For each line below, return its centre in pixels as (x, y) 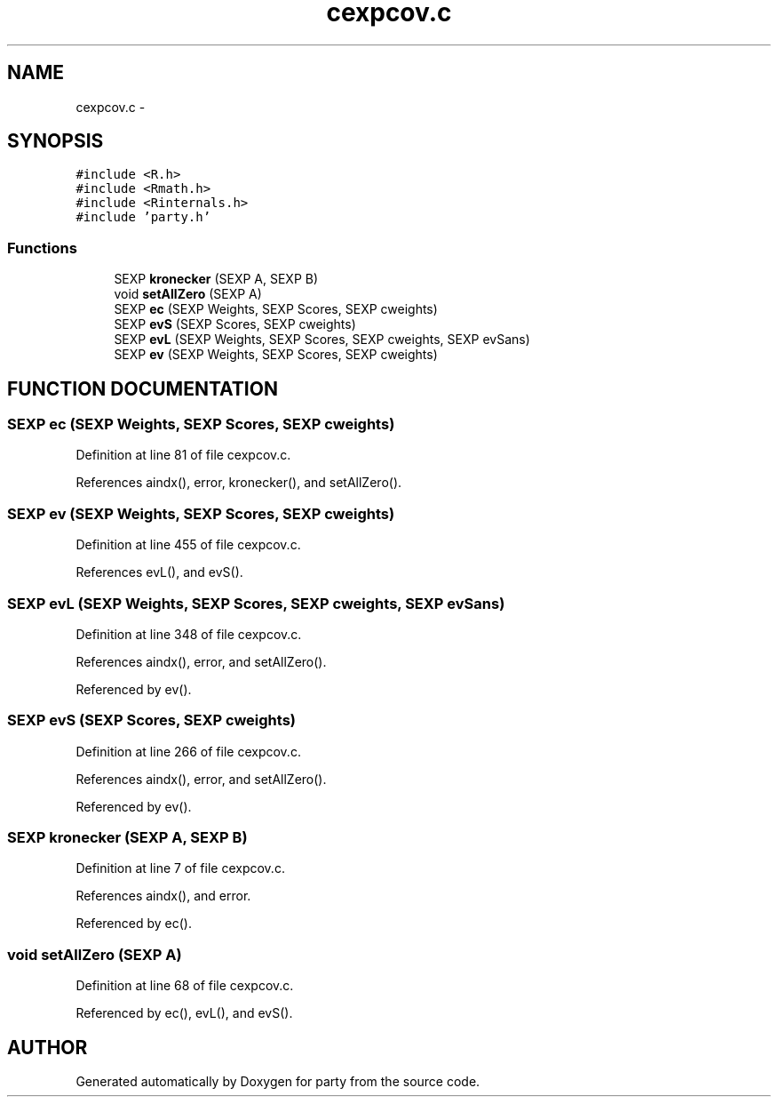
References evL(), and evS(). (159, 572)
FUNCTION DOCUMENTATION (143, 388)
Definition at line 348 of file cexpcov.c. (189, 634)
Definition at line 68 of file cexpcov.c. (185, 986)
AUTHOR (48, 1047)
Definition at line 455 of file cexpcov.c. (188, 545)
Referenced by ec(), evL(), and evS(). (184, 1013)
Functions (42, 248)
